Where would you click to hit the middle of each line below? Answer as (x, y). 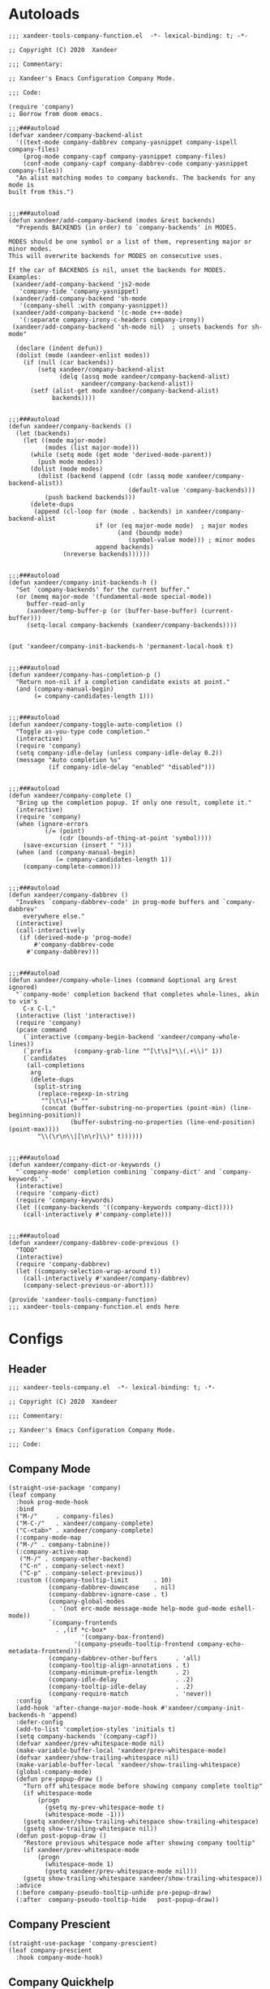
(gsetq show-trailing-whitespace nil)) (90, 1828)
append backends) (124, 547)
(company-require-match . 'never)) (130, 1694)
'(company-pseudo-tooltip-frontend (134, 1644)
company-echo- (221, 1644)
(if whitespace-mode (58, 1793)
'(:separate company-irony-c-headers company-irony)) (112, 320)
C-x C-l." (40, 1008)
